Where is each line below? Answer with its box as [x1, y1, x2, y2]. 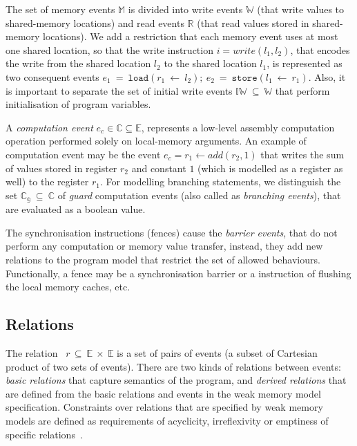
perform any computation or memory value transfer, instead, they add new [6, 239, 323, 253]
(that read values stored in [197, 15, 309, 30]
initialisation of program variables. [6, 97, 151, 111]
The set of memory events [6, 2, 115, 16]
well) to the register [6, 174, 89, 189]
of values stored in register [6, 160, 117, 175]
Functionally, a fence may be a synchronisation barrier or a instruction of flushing [6, 266, 351, 280]
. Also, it [308, 69, 346, 84]
